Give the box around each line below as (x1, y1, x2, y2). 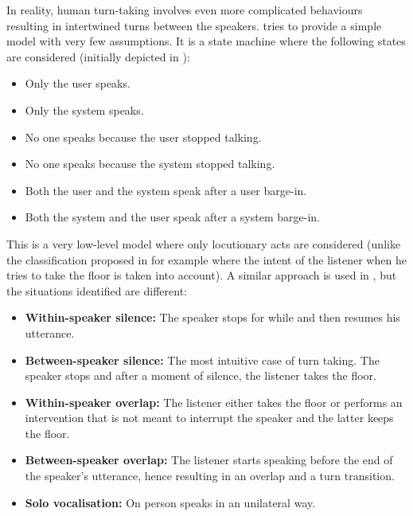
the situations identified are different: (6, 282, 187, 299)
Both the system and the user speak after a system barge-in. (25, 209, 320, 225)
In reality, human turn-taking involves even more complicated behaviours (6, 2, 363, 18)
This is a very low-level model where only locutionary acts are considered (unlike (6, 235, 401, 252)
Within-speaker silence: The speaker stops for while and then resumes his (25, 309, 400, 326)
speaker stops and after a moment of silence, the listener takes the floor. (25, 367, 376, 384)
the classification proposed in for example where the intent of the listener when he (6, 251, 407, 268)
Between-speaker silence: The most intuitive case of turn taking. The (25, 351, 380, 368)
